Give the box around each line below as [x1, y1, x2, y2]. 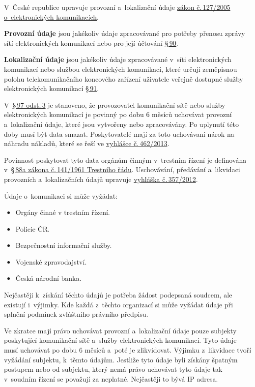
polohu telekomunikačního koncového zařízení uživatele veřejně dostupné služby [4, 73, 243, 84]
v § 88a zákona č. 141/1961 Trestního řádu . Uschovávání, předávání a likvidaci [4, 164, 240, 175]
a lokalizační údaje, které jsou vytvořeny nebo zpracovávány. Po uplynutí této [4, 119, 239, 129]
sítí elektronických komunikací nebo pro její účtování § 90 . [4, 37, 178, 48]
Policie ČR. [15, 223, 50, 234]
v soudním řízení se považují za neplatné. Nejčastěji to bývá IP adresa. [4, 373, 218, 384]
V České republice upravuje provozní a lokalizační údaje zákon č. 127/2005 [4, 2, 230, 12]
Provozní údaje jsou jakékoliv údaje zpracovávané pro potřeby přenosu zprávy [4, 28, 245, 38]
